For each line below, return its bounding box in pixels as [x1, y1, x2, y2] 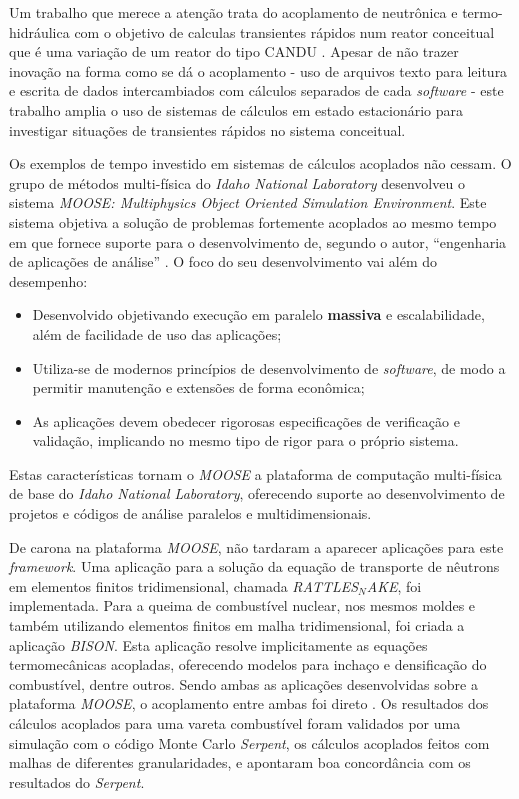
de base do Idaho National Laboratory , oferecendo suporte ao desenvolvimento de [9, 483, 505, 504]
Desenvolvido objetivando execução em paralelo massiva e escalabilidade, [32, 304, 485, 325]
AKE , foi [366, 575, 422, 596]
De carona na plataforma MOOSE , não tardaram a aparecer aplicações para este [9, 536, 504, 557]
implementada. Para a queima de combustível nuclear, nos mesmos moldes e [9, 595, 476, 616]
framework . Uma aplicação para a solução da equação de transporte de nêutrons [9, 556, 500, 577]
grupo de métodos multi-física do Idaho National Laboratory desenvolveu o [9, 172, 465, 193]
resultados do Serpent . [9, 771, 145, 792]
